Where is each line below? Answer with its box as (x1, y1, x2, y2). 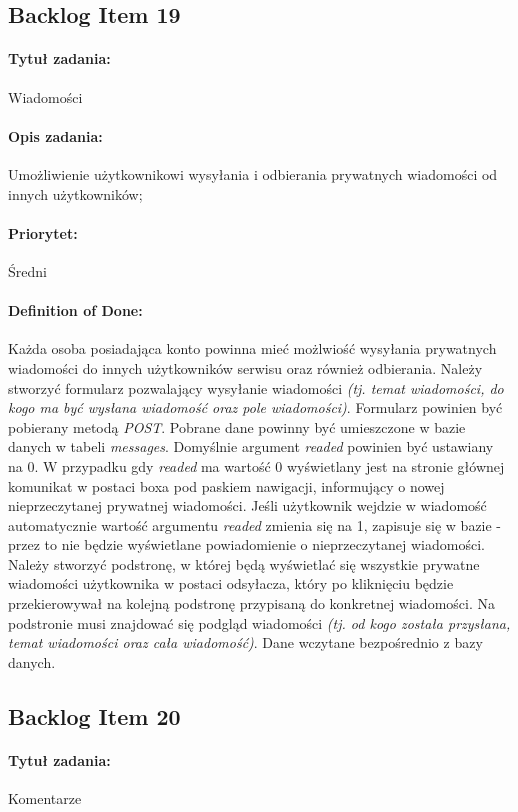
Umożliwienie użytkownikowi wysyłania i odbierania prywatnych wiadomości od (8, 163, 498, 184)
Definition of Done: (8, 300, 143, 321)
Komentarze (8, 788, 82, 809)
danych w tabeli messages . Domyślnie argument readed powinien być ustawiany (8, 436, 494, 457)
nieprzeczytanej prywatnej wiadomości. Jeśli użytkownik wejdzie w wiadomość (8, 495, 487, 516)
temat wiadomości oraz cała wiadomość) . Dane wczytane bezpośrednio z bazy (8, 632, 483, 653)
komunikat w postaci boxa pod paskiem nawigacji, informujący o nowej (8, 475, 445, 496)
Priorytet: (8, 222, 78, 243)
